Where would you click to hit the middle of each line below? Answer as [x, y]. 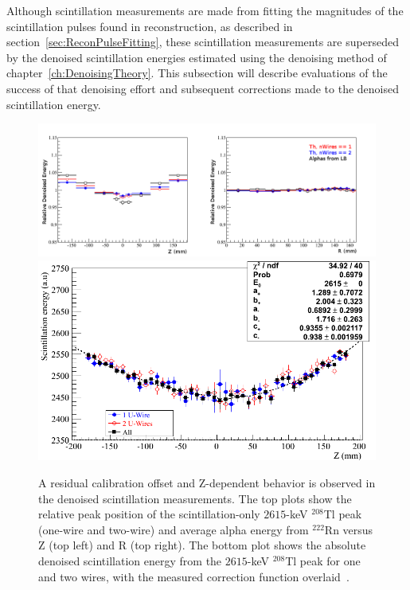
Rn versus [349, 529]
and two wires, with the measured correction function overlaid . [194, 576]
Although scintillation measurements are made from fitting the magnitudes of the [205, 10]
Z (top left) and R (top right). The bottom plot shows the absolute [202, 545]
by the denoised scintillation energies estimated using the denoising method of [197, 57]
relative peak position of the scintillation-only [149, 514]
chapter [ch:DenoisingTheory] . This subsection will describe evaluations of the [197, 73]
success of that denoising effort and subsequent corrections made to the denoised [203, 88]
